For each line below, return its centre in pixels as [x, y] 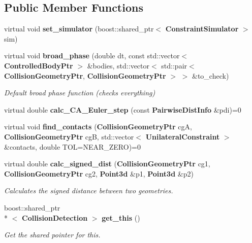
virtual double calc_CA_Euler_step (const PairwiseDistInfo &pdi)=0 [123, 109]
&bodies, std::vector [118, 65]
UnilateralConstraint [183, 136]
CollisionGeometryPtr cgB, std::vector [69, 136]
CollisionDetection [55, 217]
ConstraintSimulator [202, 29]
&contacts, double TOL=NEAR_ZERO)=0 [73, 146]
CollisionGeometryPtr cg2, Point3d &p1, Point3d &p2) [99, 173]
